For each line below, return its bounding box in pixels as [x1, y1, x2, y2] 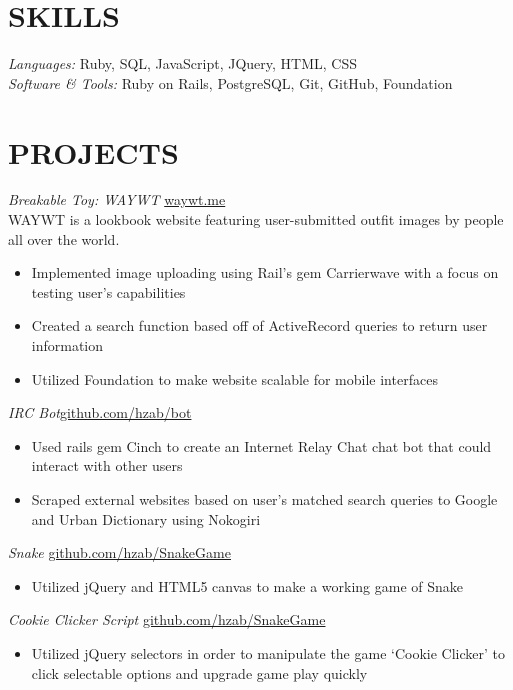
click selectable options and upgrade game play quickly [31, 662, 368, 683]
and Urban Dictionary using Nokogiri [31, 508, 261, 529]
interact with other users [31, 455, 183, 476]
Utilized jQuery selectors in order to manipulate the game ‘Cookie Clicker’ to [31, 642, 506, 663]
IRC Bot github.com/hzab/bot [8, 402, 192, 423]
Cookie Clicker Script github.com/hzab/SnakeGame [8, 609, 326, 630]
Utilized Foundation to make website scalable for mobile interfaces [31, 368, 438, 389]
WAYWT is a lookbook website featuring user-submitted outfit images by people [8, 209, 504, 230]
